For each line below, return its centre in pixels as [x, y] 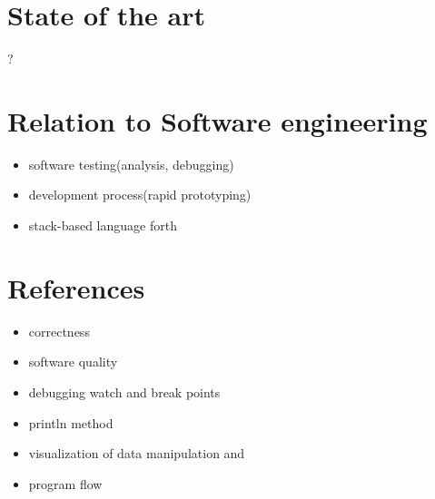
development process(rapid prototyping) [140, 195]
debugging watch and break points [124, 391]
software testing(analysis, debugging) [131, 164]
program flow [65, 483]
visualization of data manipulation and [137, 453]
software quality [73, 362]
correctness [59, 331]
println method [71, 422]
